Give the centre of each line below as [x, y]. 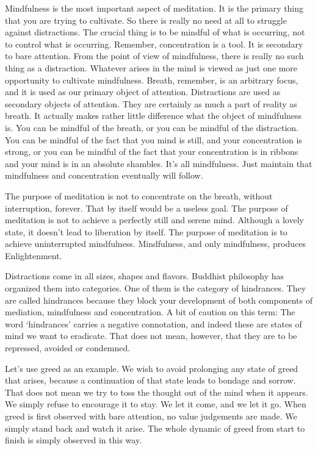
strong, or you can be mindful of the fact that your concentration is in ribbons [152, 152]
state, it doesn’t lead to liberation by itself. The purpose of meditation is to [146, 231]
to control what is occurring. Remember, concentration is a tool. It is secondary [154, 44]
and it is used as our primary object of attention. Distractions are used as [143, 92]
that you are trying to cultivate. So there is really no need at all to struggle [146, 20]
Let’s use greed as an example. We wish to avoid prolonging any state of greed [152, 368]
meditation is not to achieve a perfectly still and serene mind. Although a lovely [154, 220]
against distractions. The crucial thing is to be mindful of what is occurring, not [155, 32]
